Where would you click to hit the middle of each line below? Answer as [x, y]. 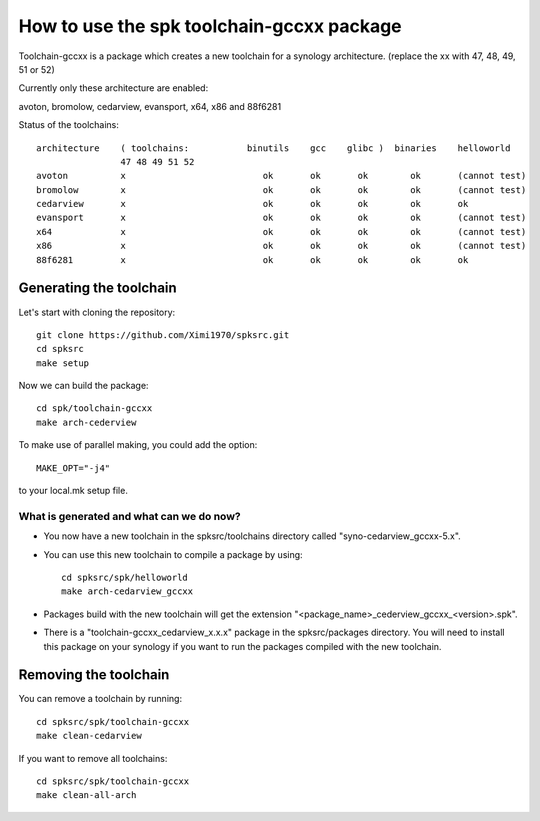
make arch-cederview [86, 422]
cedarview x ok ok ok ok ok [252, 204]
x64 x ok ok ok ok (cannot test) [281, 231]
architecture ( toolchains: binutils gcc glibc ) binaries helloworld [273, 148]
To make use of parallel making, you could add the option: [138, 445]
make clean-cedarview [89, 736]
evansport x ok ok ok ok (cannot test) [281, 218]
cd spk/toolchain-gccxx [94, 408]
